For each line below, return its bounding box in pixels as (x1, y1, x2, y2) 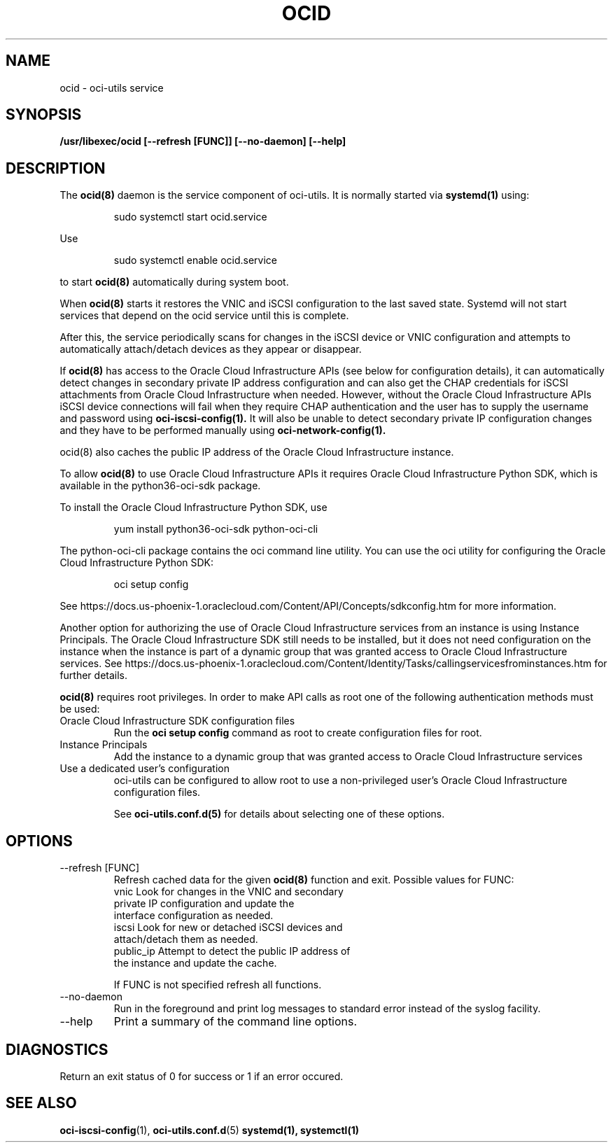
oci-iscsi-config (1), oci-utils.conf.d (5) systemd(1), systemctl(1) (59, 1123, 359, 1136)
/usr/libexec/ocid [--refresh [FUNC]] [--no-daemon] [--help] (59, 135, 346, 148)
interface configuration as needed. (113, 909, 274, 922)
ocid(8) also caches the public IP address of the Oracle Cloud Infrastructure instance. (59, 446, 454, 458)
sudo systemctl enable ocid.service (113, 254, 277, 267)
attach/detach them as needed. (113, 933, 258, 946)
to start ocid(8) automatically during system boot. (59, 276, 289, 288)
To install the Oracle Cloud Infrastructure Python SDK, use (59, 501, 327, 514)
